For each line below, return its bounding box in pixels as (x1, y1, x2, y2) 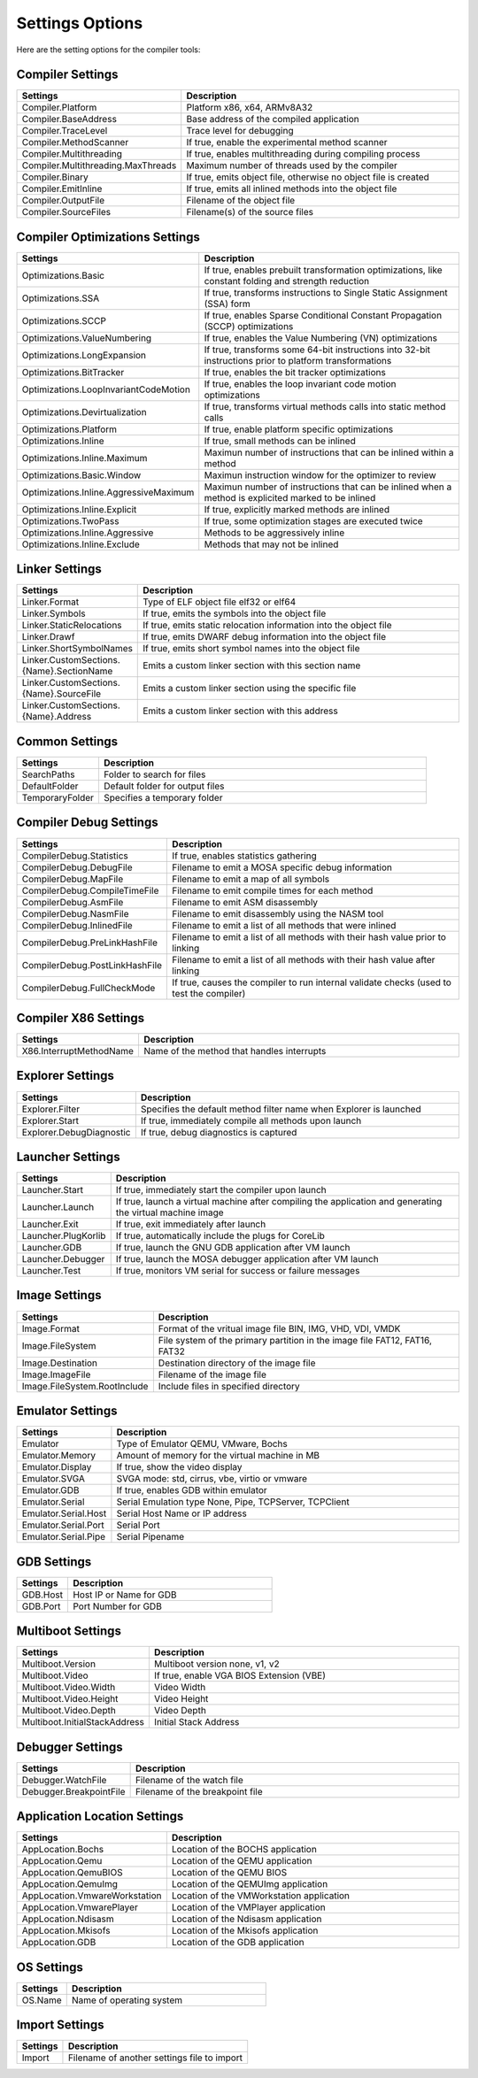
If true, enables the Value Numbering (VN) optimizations (204, 332, 438, 344)
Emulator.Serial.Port (21, 1519, 105, 1531)
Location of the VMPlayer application (171, 1901, 327, 1913)
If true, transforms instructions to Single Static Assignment (204, 286, 448, 298)
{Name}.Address (21, 711, 92, 723)
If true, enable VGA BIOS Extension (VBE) (153, 1669, 327, 1682)
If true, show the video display (116, 1461, 243, 1474)
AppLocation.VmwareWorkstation (21, 1889, 162, 1902)
